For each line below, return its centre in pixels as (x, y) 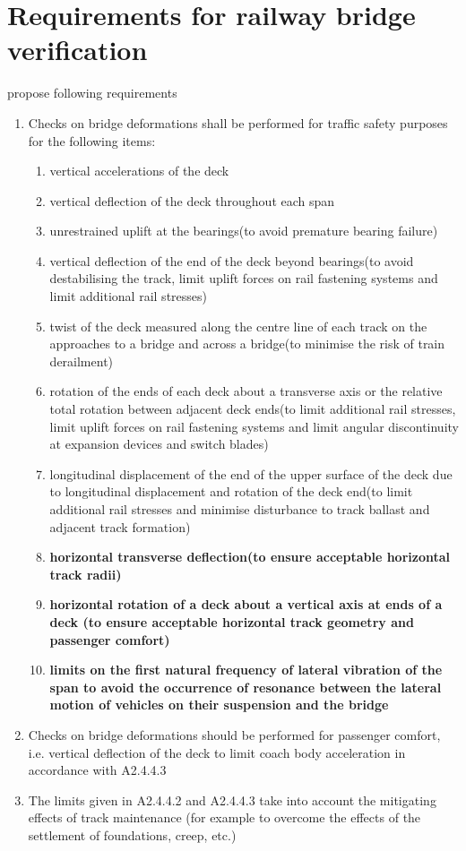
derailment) (82, 361)
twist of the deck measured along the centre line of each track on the (238, 326)
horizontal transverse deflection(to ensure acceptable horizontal (250, 557)
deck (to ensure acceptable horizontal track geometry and (232, 621)
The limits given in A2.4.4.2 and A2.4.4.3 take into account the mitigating (232, 799)
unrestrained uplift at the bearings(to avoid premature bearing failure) (244, 231)
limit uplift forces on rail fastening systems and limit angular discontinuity (254, 426)
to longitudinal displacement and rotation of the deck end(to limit (231, 491)
